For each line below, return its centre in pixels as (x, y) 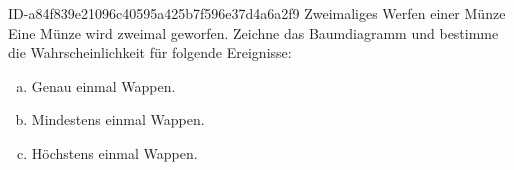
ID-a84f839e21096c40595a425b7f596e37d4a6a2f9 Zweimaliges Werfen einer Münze (257, 13)
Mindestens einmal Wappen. (118, 119)
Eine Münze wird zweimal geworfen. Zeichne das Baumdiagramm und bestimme (253, 32)
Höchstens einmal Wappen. (114, 152)
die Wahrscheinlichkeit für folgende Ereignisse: (150, 52)
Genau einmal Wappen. (103, 85)
